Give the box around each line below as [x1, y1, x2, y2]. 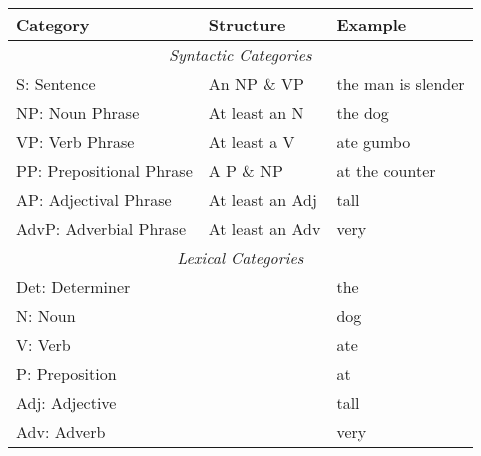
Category [16, 13, 90, 36]
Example [336, 13, 407, 36]
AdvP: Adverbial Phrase [16, 217, 186, 240]
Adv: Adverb [16, 420, 106, 443]
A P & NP [208, 159, 283, 182]
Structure [208, 13, 286, 36]
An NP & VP [208, 72, 304, 95]
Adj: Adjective [16, 391, 117, 414]
